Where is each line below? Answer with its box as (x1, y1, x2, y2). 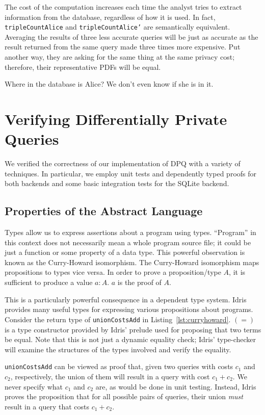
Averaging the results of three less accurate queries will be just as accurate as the (5, 31, 258, 42)
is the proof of (117, 277, 162, 288)
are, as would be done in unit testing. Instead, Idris (95, 381, 256, 392)
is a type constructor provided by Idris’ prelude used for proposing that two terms (5, 324, 261, 334)
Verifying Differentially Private (5, 109, 227, 129)
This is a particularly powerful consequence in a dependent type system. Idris (5, 294, 247, 304)
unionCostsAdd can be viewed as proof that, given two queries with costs (5, 361, 233, 372)
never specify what (5, 381, 63, 392)
